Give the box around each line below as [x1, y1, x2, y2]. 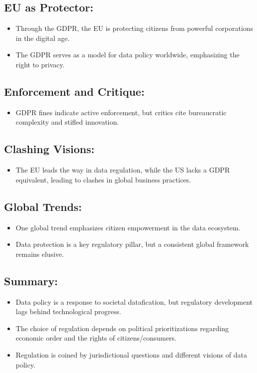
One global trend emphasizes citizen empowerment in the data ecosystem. [15, 222, 241, 232]
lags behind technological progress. [15, 306, 121, 317]
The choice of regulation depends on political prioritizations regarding [15, 323, 229, 333]
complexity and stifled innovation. [15, 117, 119, 127]
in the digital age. [15, 32, 70, 43]
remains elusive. [15, 248, 64, 259]
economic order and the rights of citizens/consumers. [15, 333, 177, 343]
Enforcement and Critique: [4, 83, 145, 99]
